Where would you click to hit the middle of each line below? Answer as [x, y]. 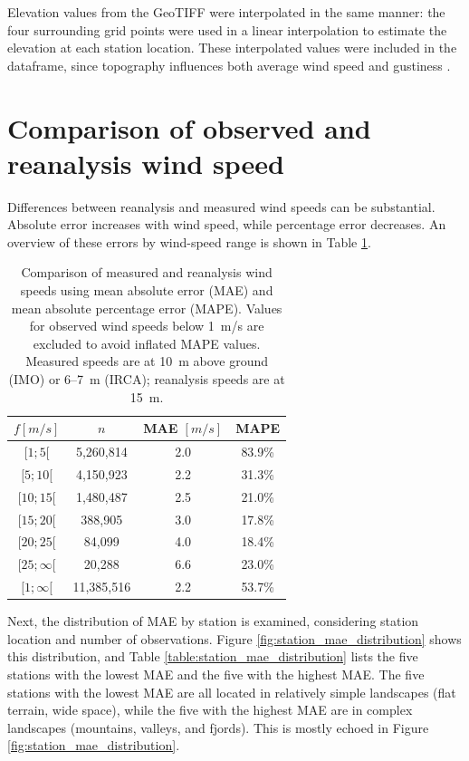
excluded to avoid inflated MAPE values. [147, 343]
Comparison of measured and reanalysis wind [147, 272]
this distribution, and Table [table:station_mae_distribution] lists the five [213, 656]
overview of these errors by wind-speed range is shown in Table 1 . [189, 241]
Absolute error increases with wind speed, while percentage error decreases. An [227, 224]
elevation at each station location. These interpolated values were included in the [232, 48]
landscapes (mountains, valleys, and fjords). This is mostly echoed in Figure [218, 727]
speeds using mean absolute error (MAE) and [147, 290]
